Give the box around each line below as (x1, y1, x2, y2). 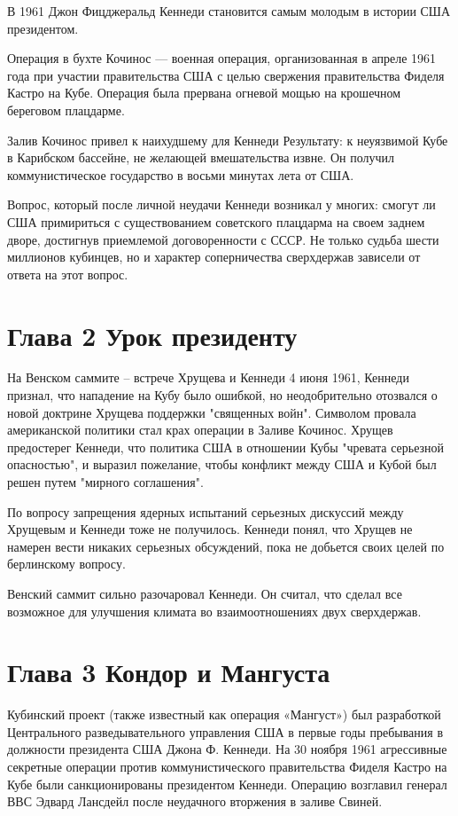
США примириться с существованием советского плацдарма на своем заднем (7, 212, 425, 231)
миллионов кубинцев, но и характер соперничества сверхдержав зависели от (7, 247, 421, 266)
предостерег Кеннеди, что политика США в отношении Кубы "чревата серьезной (7, 437, 445, 456)
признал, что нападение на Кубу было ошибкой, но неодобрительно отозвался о (7, 386, 438, 404)
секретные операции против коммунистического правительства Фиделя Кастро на (7, 757, 447, 776)
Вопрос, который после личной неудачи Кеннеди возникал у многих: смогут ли (7, 195, 436, 214)
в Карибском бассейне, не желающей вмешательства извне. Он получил (7, 148, 394, 167)
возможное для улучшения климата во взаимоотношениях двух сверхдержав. (7, 601, 422, 620)
